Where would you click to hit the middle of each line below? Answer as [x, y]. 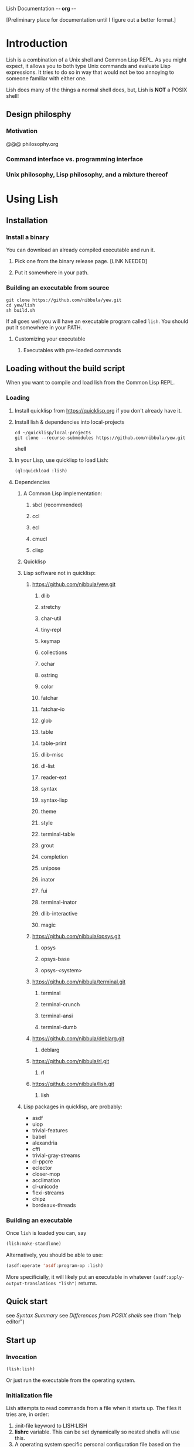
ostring [50, 675]
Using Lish [32, 199]
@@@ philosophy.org [32, 144]
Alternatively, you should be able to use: [55, 1255]
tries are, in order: [28, 1414]
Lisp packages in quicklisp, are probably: [73, 1106]
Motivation [22, 131]
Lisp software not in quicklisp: [59, 573]
